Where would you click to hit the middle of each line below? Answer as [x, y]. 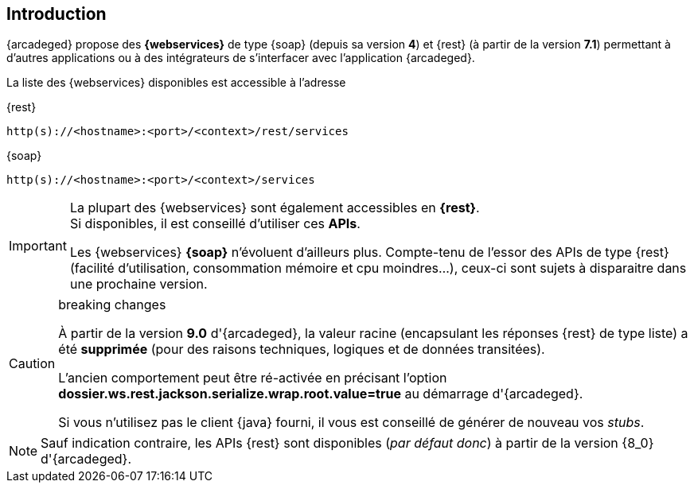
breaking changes [112, 305]
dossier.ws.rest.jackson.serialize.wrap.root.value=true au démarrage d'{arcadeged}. [321, 394]
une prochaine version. [138, 284]
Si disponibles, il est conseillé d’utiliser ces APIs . [215, 224]
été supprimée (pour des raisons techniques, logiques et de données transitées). [302, 349]
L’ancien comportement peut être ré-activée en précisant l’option [253, 378]
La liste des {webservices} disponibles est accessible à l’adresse [176, 83]
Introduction [57, 14]
